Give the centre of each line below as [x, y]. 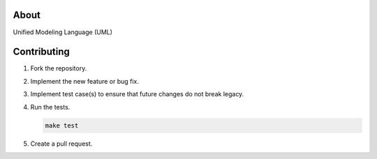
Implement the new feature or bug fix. [85, 81]
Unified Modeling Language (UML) [63, 32]
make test [62, 125]
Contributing [41, 52]
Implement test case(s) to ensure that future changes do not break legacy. [137, 94]
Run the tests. [50, 107]
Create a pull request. [61, 144]
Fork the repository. [59, 68]
